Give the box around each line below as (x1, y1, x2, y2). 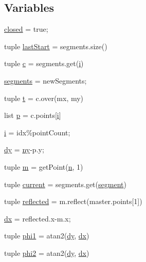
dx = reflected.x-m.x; (4, 213, 71, 224)
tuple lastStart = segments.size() (4, 41, 107, 51)
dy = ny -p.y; (4, 144, 44, 155)
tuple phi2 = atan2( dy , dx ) (4, 247, 89, 258)
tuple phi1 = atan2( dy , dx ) (4, 230, 89, 241)
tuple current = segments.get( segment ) (4, 178, 126, 189)
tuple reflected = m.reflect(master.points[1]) (4, 196, 142, 207)
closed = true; (4, 24, 48, 34)
